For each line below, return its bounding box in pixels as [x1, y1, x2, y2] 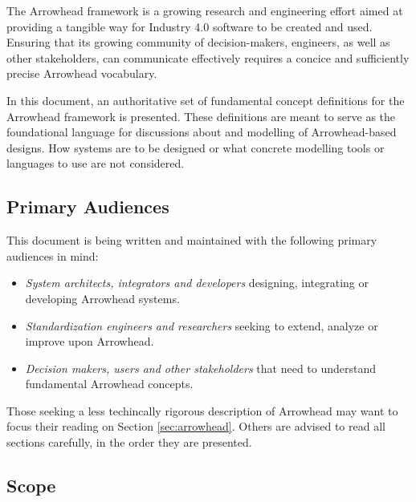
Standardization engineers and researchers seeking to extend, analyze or [25, 317, 378, 334]
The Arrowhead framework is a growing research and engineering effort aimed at [6, 2, 403, 18]
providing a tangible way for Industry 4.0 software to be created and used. [6, 18, 373, 34]
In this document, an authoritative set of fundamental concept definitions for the [6, 91, 405, 108]
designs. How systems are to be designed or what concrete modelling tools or [6, 139, 385, 156]
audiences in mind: [6, 247, 99, 264]
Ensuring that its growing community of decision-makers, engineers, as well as [6, 34, 390, 51]
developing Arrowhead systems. [25, 289, 180, 306]
